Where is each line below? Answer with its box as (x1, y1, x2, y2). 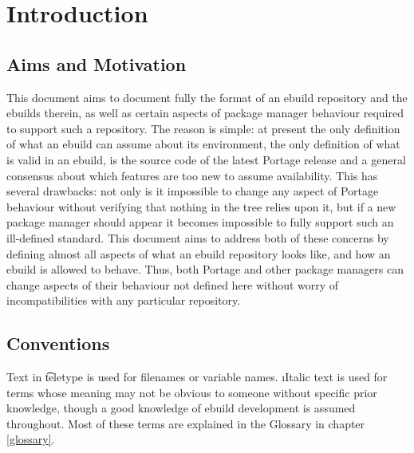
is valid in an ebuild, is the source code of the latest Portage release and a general (6, 151, 406, 167)
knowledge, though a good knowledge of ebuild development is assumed (6, 400, 356, 416)
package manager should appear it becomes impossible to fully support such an (6, 214, 394, 230)
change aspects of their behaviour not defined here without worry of (6, 276, 339, 293)
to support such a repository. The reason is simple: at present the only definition (6, 120, 400, 136)
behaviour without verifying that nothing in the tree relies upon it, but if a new (6, 198, 396, 215)
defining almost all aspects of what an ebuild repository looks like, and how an (6, 245, 391, 262)
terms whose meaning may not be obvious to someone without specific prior (6, 384, 377, 400)
